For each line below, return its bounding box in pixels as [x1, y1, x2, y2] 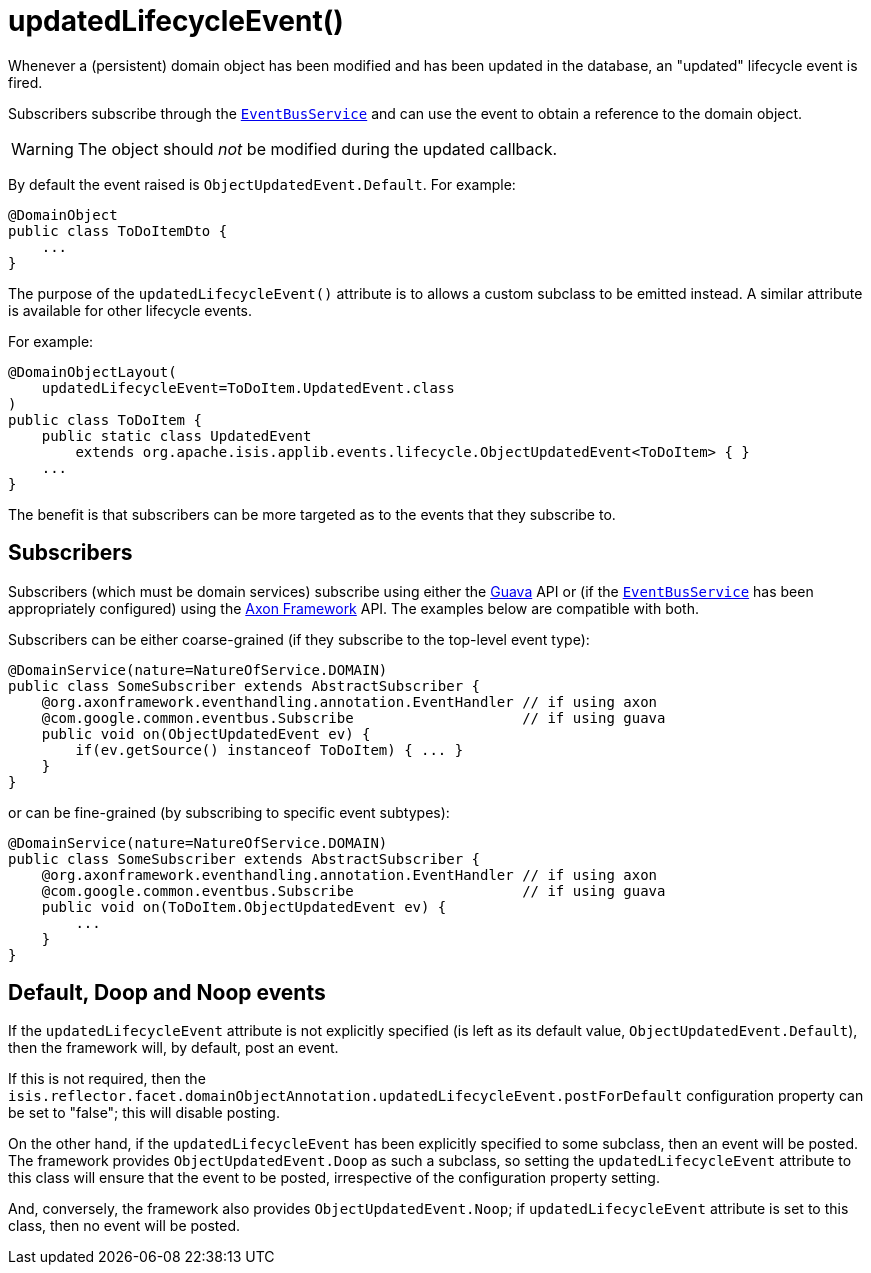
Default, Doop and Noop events [8, 980, 326, 1006]
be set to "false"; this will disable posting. [8, 1104, 280, 1122]
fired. [8, 73, 43, 91]
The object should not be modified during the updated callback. [77, 138, 558, 159]
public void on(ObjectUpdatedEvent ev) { [41, 725, 371, 742]
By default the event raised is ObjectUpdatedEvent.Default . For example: [8, 175, 516, 193]
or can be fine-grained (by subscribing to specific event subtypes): [8, 803, 450, 821]
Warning [11, 138, 74, 159]
